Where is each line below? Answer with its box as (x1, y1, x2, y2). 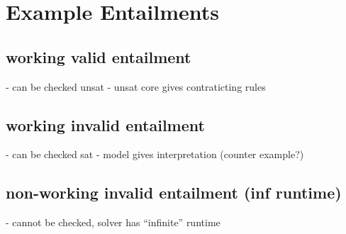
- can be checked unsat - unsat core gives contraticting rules (6, 79, 266, 94)
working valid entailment (6, 45, 191, 67)
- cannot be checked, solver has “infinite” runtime (6, 215, 221, 230)
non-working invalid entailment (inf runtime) (6, 182, 342, 204)
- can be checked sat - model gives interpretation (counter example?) (6, 147, 304, 162)
